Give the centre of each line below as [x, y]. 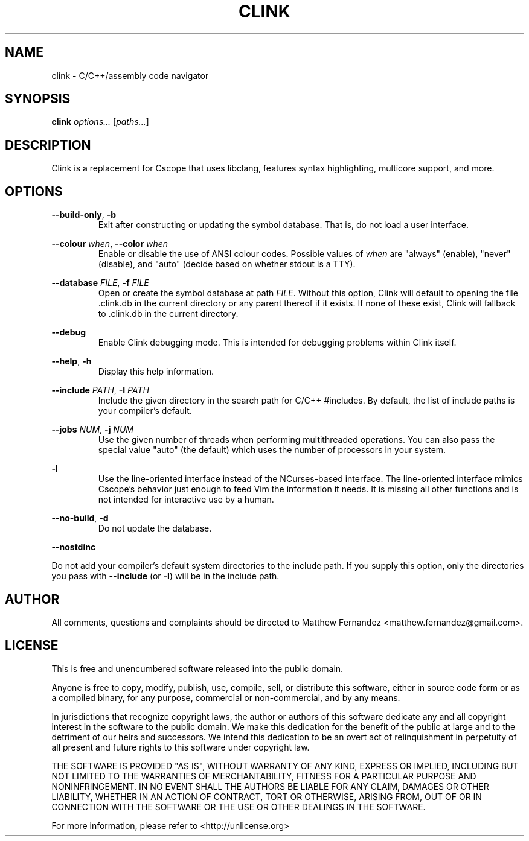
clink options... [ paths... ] [100, 122]
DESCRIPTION [48, 145]
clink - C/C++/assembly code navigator [130, 75]
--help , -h [72, 361]
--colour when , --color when [110, 244]
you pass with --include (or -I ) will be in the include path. [165, 576]
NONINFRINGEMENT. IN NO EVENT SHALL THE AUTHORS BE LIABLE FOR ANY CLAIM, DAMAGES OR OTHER [270, 786]
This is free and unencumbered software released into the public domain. [197, 668]
